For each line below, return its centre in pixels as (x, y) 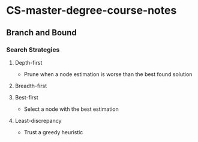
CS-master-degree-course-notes (91, 10)
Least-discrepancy (38, 120)
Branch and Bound (41, 33)
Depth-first (28, 62)
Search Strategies (33, 50)
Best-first (27, 97)
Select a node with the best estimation (71, 109)
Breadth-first (31, 86)
